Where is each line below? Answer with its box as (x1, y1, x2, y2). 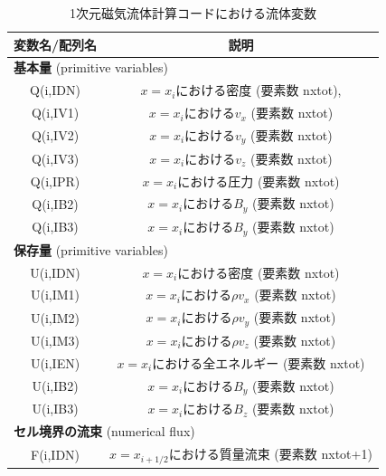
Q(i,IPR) (30, 171, 80, 190)
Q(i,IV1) (31, 103, 80, 122)
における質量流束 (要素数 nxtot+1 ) (168, 444, 372, 463)
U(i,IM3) (30, 331, 80, 349)
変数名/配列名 (14, 34, 98, 53)
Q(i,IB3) (32, 217, 79, 236)
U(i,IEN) (30, 353, 80, 372)
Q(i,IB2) (32, 194, 79, 213)
